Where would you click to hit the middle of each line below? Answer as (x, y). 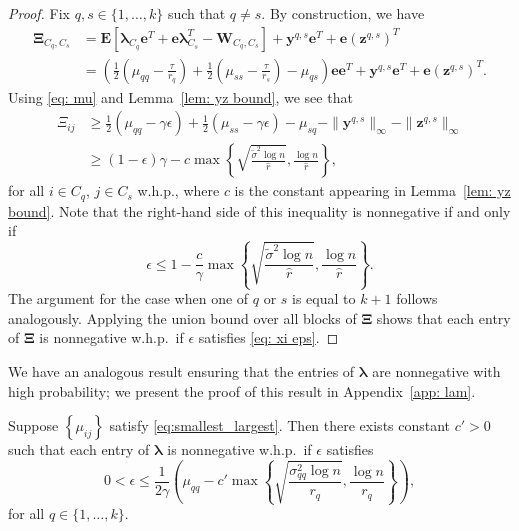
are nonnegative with (436, 370)
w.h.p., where (178, 190)
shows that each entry (443, 317)
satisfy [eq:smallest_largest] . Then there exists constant (280, 425)
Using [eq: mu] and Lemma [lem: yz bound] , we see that (180, 96)
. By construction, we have (343, 13)
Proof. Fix (39, 13)
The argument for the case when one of (128, 298)
